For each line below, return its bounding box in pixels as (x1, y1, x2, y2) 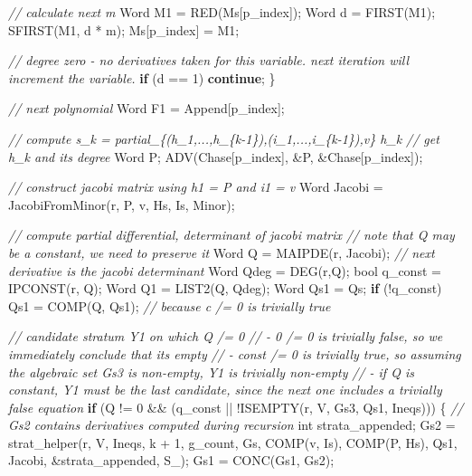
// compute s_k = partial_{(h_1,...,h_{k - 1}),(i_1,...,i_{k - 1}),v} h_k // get (8, 129, 439, 148)
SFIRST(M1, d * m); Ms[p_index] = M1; (8, 20, 240, 39)
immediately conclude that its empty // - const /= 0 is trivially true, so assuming (8, 344, 461, 363)
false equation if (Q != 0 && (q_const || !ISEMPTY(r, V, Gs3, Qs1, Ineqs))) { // (8, 397, 464, 416)
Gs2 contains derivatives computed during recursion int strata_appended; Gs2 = (8, 415, 456, 434)
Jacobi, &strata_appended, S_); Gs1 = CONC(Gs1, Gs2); (8, 451, 335, 470)
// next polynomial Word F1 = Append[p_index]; (8, 99, 285, 118)
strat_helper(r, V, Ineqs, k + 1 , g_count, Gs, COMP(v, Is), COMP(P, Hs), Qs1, (8, 433, 458, 452)
